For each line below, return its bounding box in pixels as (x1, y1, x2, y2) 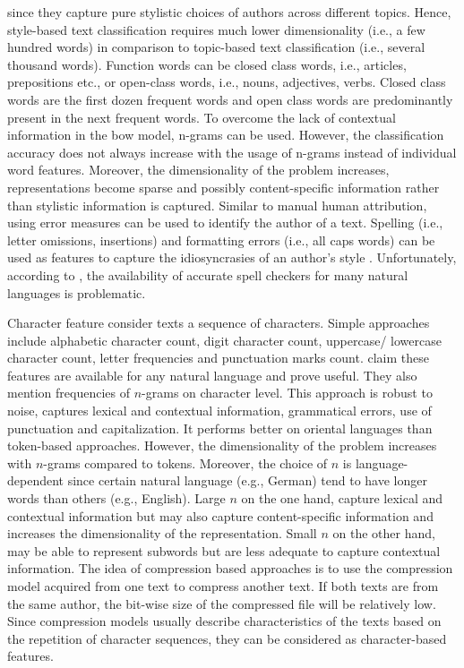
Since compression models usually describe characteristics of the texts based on (7, 612, 442, 630)
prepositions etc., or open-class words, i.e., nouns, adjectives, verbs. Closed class (7, 73, 446, 91)
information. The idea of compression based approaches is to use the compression (7, 559, 453, 578)
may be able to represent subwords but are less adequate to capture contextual (7, 541, 441, 560)
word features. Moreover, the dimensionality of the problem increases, (7, 160, 390, 179)
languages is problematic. (7, 283, 146, 302)
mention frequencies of (7, 383, 131, 402)
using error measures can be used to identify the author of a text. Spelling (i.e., (7, 213, 443, 232)
